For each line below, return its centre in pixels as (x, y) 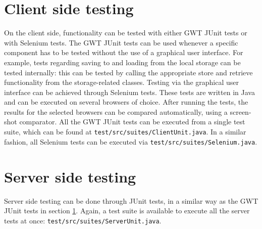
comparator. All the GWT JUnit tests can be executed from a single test (132, 122)
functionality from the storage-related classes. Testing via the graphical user (121, 82)
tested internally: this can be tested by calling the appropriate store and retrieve (128, 72)
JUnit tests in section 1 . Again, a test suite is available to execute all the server (127, 211)
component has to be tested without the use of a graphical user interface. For (124, 52)
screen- (241, 111)
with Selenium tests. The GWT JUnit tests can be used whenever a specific (121, 42)
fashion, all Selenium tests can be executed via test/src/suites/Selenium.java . (131, 141)
